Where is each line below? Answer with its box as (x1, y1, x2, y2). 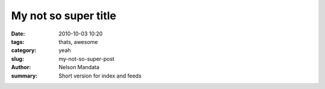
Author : (11, 64, 31, 71)
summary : (11, 72, 38, 79)
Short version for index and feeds (58, 72, 141, 79)
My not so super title (11, 9, 117, 22)
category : (11, 47, 37, 54)
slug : (11, 55, 24, 63)
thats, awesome (58, 38, 98, 45)
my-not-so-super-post (58, 55, 114, 63)
